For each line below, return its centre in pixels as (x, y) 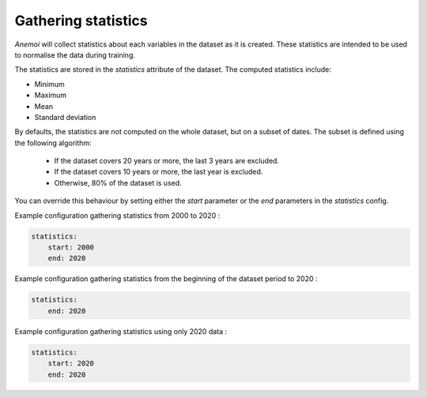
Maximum (51, 96)
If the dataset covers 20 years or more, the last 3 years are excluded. (167, 161)
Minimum (49, 84)
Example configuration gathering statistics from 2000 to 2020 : (117, 215)
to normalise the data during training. (75, 54)
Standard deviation (65, 117)
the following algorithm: (53, 143)
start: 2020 (71, 364)
